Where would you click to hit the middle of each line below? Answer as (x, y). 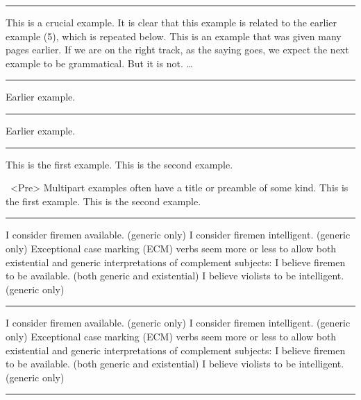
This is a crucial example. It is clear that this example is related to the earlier (171, 22)
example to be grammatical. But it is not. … (99, 63)
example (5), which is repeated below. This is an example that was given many (174, 36)
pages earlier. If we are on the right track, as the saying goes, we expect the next (177, 50)
